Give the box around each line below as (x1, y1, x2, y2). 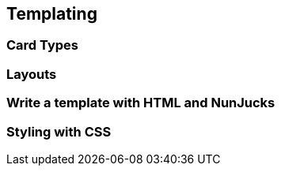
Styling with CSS (6, 123, 112, 140)
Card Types (6, 37, 79, 54)
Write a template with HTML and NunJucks (6, 95, 275, 111)
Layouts (6, 65, 57, 82)
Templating (6, 4, 97, 24)
